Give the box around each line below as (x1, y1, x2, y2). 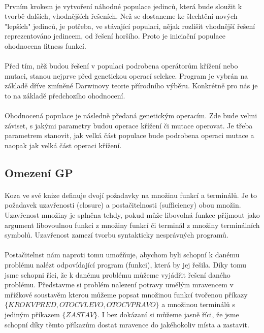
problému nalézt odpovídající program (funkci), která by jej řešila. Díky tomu (5, 259, 247, 270)
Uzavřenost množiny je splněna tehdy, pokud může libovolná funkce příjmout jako (5, 210, 260, 220)
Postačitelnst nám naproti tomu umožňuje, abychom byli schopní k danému (5, 249, 240, 260)
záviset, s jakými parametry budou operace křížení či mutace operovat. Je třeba (5, 120, 253, 130)
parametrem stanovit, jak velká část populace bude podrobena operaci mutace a (5, 130, 254, 141)
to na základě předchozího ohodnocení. (5, 90, 125, 101)
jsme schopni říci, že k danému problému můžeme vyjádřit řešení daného (5, 269, 230, 280)
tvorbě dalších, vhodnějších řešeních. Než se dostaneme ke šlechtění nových (5, 11, 238, 21)
